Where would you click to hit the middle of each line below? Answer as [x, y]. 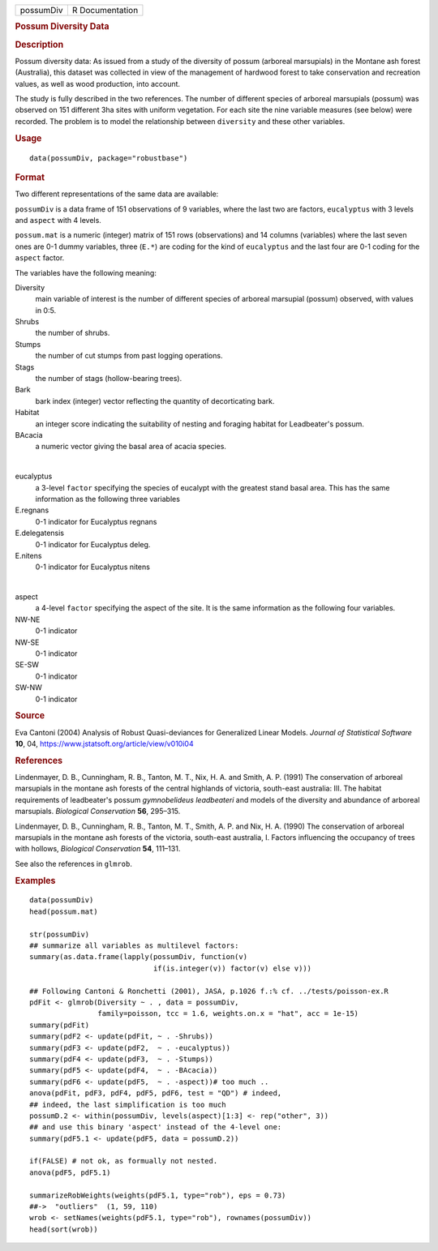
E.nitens [28, 555]
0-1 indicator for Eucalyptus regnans [96, 521]
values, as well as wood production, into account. [98, 84]
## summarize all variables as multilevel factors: [134, 946]
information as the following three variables [107, 499]
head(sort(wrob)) [64, 1229]
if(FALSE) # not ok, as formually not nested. [124, 1161]
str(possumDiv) [60, 934]
